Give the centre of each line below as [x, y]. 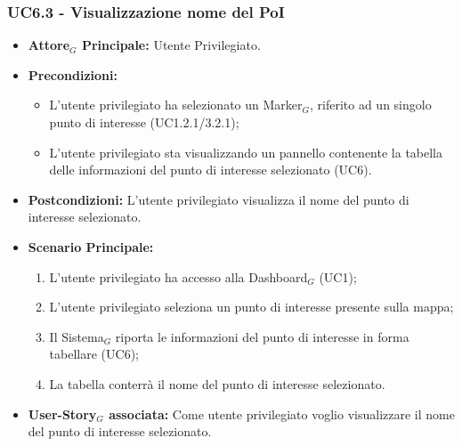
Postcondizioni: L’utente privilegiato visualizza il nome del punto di [219, 199]
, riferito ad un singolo [370, 105]
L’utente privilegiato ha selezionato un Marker [176, 105]
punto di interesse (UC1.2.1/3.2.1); [144, 122]
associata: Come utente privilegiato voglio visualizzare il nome [282, 414]
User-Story [62, 414]
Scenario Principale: [91, 246]
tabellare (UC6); [94, 354]
